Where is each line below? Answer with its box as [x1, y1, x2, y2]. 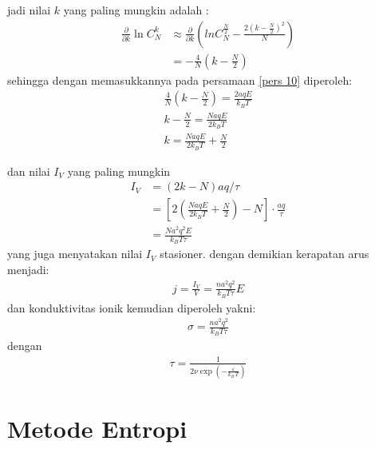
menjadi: [7, 261, 49, 278]
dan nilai [7, 162, 50, 179]
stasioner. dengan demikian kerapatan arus [160, 245, 369, 262]
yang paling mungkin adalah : [63, 2, 209, 18]
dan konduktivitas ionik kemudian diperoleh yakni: [7, 299, 256, 316]
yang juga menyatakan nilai [7, 245, 143, 262]
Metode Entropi [7, 412, 187, 445]
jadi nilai [7, 2, 51, 18]
